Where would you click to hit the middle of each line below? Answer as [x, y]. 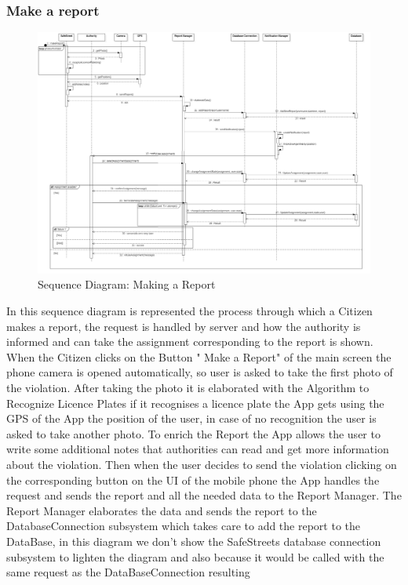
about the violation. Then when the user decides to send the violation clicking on [202, 464]
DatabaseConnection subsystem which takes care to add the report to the [183, 526]
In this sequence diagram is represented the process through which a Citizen [189, 311]
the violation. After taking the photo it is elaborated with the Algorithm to [188, 388]
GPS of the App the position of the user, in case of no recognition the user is [191, 418]
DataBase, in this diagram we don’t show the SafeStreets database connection [194, 541]
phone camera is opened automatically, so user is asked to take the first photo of [200, 372]
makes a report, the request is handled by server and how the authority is [184, 326]
